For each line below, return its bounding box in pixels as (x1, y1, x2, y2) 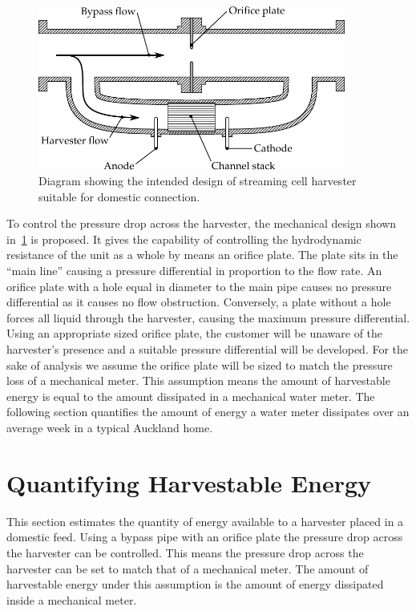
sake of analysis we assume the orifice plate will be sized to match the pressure (6, 356, 393, 373)
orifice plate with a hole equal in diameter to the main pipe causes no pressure (6, 277, 392, 294)
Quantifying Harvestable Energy (6, 466, 372, 499)
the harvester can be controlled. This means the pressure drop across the (6, 544, 364, 560)
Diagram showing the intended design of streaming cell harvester (38, 172, 357, 189)
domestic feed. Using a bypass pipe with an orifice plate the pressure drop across (6, 528, 403, 545)
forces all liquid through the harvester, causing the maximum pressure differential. (6, 309, 410, 326)
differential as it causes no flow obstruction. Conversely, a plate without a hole (6, 293, 391, 310)
